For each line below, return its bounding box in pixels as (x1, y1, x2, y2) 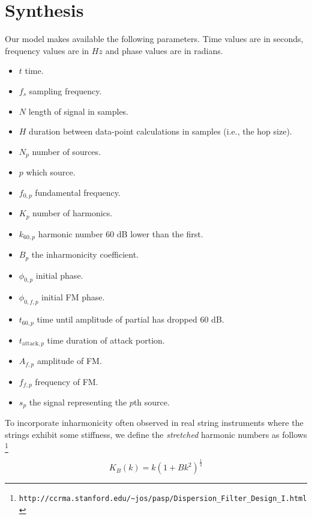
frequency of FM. (35, 375, 98, 387)
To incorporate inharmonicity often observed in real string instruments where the (5, 416, 304, 429)
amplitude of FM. (37, 354, 102, 367)
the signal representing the (29, 395, 127, 408)
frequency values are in (5, 44, 89, 56)
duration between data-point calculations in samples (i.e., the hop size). (29, 125, 292, 138)
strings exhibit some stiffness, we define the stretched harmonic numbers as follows (5, 428, 307, 440)
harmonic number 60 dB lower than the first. (38, 227, 203, 240)
